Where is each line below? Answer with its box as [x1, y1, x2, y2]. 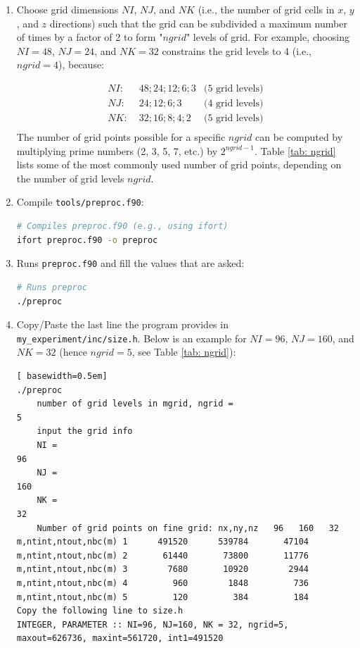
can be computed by [255, 130, 343, 144]
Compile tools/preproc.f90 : [16, 194, 144, 209]
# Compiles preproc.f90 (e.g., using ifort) [16, 221, 229, 232]
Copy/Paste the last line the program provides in [16, 317, 229, 332]
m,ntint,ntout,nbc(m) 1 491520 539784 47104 [16, 537, 309, 547]
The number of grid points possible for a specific [16, 130, 226, 144]
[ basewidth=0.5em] [16, 371, 108, 381]
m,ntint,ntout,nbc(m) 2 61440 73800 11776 [16, 550, 309, 561]
